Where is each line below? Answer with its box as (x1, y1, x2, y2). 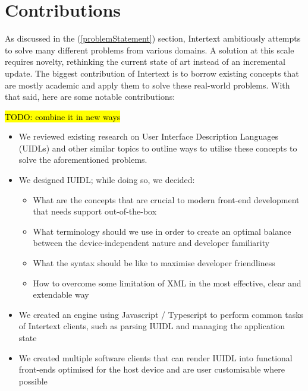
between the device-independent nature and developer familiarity (33, 237, 270, 249)
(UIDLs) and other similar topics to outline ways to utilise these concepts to (18, 141, 297, 154)
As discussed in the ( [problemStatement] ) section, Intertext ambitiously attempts (5, 32, 301, 45)
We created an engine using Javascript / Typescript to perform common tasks (18, 308, 304, 320)
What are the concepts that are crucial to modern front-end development (33, 193, 300, 206)
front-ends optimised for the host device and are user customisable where (18, 363, 285, 376)
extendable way (33, 288, 89, 301)
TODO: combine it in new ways (5, 110, 121, 122)
